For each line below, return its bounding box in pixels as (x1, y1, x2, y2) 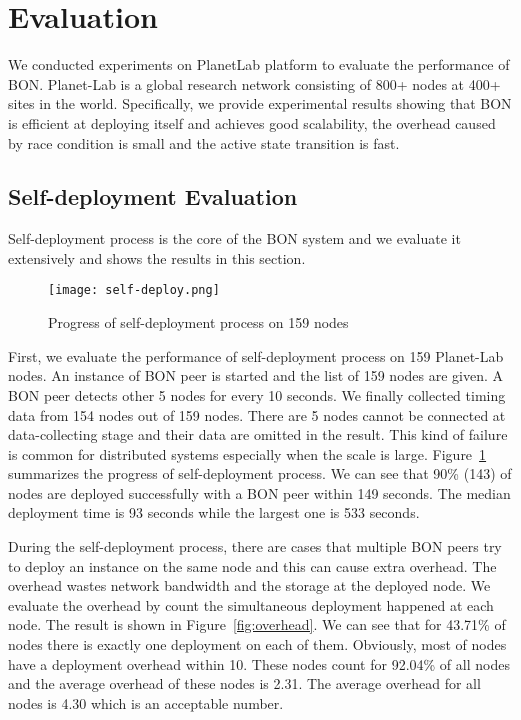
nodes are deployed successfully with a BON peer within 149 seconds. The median (8, 482, 511, 503)
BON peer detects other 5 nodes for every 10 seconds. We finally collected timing (8, 384, 506, 405)
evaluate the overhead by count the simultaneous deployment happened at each (8, 594, 494, 615)
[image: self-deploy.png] (48, 283, 220, 298)
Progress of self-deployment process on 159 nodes (48, 312, 349, 333)
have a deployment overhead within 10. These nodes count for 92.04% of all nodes (8, 653, 510, 674)
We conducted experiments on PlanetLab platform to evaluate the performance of (8, 54, 510, 75)
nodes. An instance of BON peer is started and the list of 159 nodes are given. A (8, 365, 504, 386)
